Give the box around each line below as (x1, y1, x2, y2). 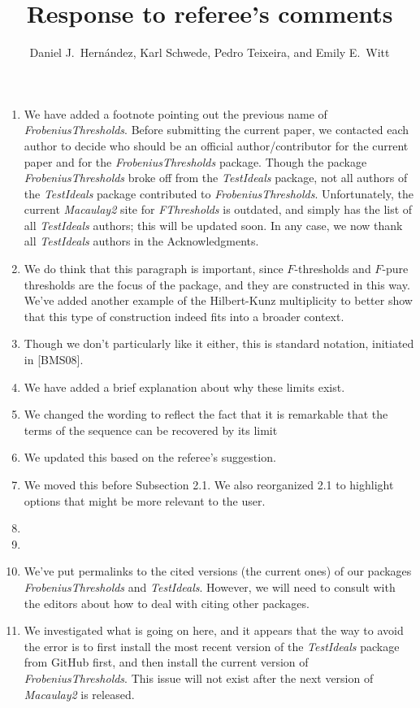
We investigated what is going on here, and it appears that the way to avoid (24, 622, 404, 639)
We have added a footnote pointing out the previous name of (24, 105, 327, 122)
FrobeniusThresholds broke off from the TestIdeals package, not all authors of (24, 169, 408, 186)
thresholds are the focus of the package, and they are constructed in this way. (24, 276, 410, 293)
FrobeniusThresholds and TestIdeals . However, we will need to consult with (24, 578, 396, 595)
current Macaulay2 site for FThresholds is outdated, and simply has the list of (24, 201, 413, 218)
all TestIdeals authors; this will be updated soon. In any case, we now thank (24, 216, 403, 233)
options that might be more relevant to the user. (24, 492, 266, 509)
